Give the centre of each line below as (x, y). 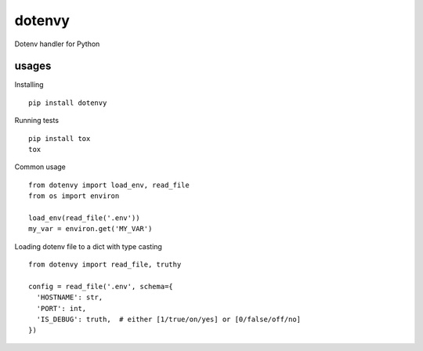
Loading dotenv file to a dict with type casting (88, 246)
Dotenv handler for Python (57, 44)
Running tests (36, 121)
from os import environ (74, 196)
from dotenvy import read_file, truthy (105, 265)
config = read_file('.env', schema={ (101, 286)
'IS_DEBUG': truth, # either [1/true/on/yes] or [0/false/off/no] (169, 320)
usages (33, 66)
